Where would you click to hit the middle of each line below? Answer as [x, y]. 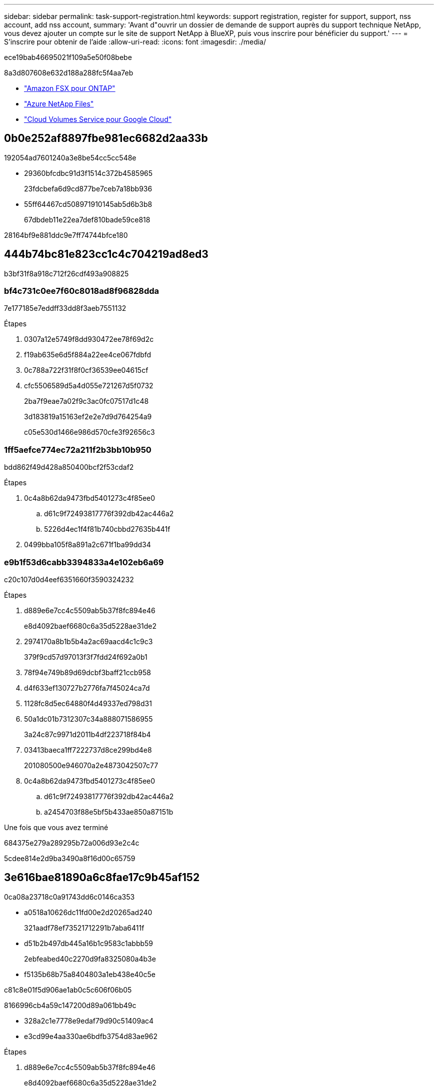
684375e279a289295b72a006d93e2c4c [72, 843]
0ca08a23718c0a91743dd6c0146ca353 [69, 897]
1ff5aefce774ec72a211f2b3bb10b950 [78, 450]
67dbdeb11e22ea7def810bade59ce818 [87, 219]
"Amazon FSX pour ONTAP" [70, 88]
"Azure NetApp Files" [59, 104]
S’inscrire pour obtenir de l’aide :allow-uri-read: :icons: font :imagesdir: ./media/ [135, 42]
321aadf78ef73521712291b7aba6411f [84, 928]
